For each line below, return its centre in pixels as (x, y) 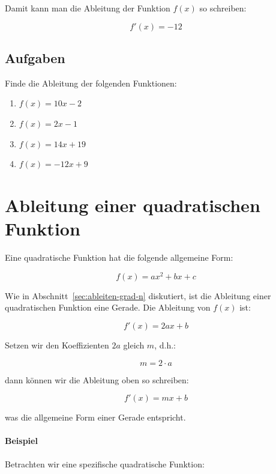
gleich (134, 345)
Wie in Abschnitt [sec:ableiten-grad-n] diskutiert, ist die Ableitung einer (138, 295)
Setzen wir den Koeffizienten (57, 345)
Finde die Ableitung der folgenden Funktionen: (91, 83)
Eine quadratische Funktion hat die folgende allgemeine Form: (119, 257)
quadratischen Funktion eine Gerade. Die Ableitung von (108, 307)
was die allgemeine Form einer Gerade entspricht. (95, 417)
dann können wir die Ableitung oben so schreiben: (97, 379)
